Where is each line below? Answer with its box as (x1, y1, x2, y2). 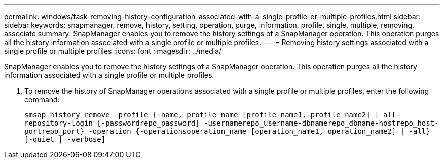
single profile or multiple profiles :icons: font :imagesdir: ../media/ (4, 47, 222, 55)
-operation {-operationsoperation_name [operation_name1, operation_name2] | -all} (88, 127, 430, 135)
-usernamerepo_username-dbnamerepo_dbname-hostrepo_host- (204, 119, 439, 127)
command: (24, 95, 60, 104)
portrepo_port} (24, 127, 85, 135)
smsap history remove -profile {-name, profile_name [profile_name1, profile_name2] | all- (24, 111, 400, 119)
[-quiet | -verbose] (24, 135, 106, 143)
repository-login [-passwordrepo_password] (24, 119, 200, 127)
